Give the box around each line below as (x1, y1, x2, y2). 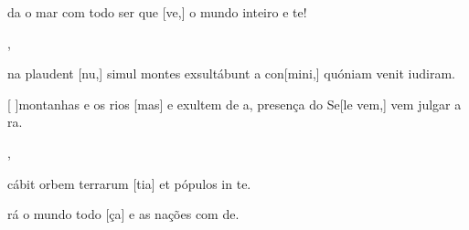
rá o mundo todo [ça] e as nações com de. (7, 204, 240, 224)
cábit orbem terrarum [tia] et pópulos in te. (7, 173, 251, 193)
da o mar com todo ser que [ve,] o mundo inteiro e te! (7, 3, 307, 21)
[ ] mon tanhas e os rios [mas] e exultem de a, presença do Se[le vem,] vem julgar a (7, 94, 462, 113)
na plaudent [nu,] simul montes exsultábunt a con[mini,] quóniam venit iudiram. (7, 64, 455, 83)
